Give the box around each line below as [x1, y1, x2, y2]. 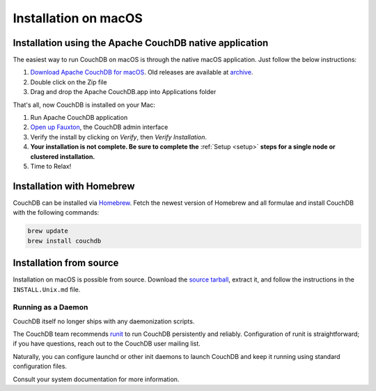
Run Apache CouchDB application [30, 114, 128, 122]
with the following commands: [13, 208, 100, 217]
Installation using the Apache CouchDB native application [13, 37, 269, 49]
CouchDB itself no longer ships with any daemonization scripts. [13, 317, 195, 325]
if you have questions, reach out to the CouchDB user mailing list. [13, 339, 201, 348]
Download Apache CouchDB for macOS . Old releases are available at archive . [30, 68, 253, 77]
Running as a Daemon [13, 302, 88, 312]
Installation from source [13, 257, 119, 269]
